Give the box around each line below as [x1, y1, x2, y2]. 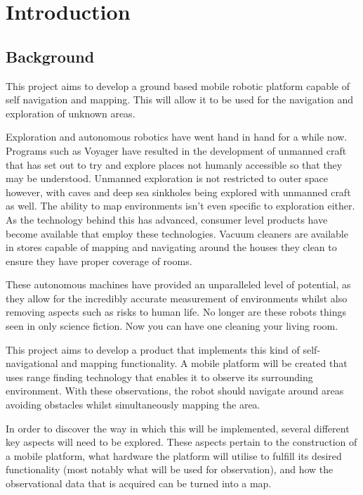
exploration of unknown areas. [6, 105, 136, 120]
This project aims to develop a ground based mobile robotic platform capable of [6, 78, 350, 93]
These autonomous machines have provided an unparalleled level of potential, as [6, 277, 351, 292]
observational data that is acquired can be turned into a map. [6, 476, 272, 491]
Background [6, 45, 95, 67]
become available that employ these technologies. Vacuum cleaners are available [6, 226, 348, 240]
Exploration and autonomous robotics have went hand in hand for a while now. [6, 129, 348, 144]
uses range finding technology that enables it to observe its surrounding [6, 369, 313, 384]
